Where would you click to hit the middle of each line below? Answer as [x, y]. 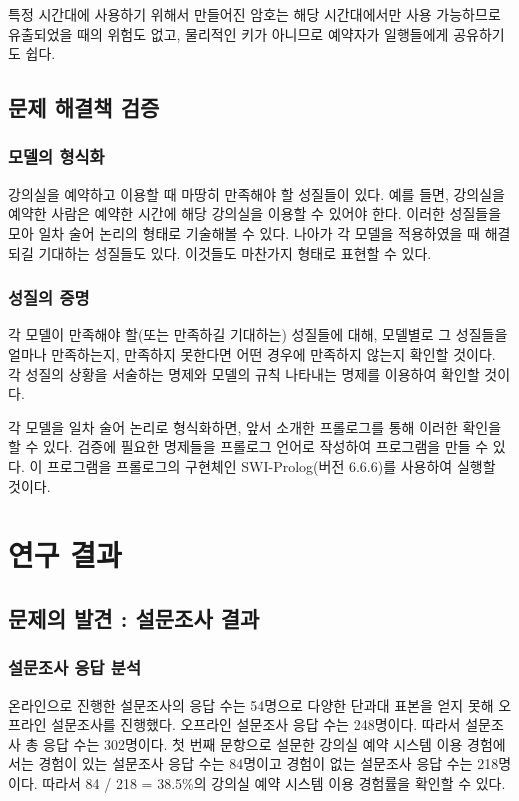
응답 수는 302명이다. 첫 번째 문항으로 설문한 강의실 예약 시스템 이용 [253, 743]
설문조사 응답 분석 [74, 667]
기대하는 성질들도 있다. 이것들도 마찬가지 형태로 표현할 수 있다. [235, 252]
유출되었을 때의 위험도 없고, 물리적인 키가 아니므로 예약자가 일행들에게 [228, 33]
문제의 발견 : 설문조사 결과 [134, 617]
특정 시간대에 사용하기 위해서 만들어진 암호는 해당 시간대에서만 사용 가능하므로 [254, 14]
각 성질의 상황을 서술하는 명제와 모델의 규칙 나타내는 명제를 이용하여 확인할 [244, 373]
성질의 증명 [49, 297]
